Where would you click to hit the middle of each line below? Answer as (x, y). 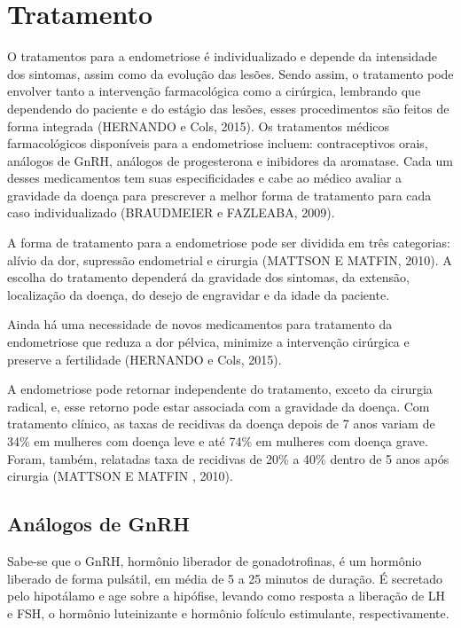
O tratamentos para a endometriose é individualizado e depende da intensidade (222, 56)
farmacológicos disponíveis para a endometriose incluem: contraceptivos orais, (218, 143)
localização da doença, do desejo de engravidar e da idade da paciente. (199, 294)
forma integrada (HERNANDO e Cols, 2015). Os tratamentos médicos (199, 126)
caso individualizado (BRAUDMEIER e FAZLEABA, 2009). (171, 212)
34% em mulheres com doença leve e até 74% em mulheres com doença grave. (218, 441)
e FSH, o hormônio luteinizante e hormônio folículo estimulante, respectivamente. (228, 612)
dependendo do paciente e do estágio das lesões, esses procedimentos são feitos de (228, 108)
